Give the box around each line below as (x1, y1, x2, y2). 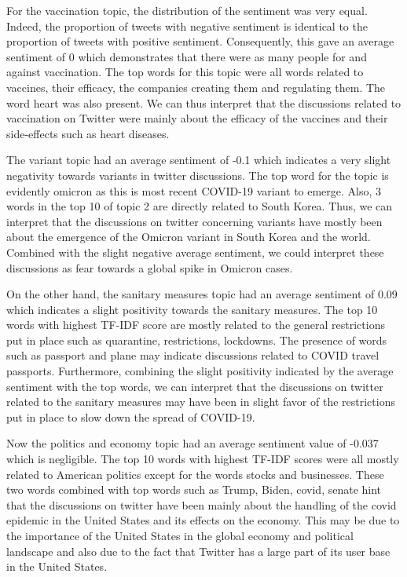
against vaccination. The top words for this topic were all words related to (6, 64, 364, 80)
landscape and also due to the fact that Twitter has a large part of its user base (6, 542, 390, 559)
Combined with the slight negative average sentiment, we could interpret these (6, 243, 384, 260)
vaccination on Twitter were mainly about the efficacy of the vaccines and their (6, 110, 388, 126)
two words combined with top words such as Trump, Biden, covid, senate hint (6, 481, 382, 498)
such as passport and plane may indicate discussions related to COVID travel (6, 347, 379, 363)
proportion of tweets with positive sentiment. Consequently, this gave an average (6, 33, 394, 49)
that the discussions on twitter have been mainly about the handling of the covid (6, 496, 397, 513)
